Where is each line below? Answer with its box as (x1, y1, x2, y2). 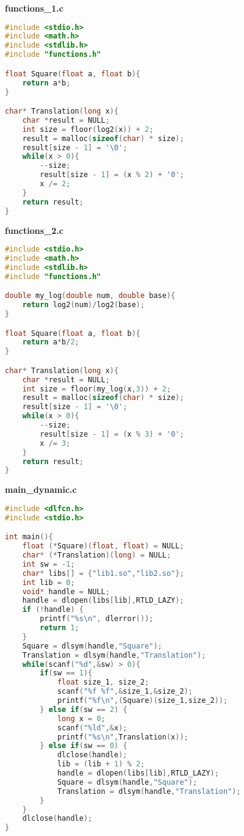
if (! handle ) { (22, 605, 84, 614)
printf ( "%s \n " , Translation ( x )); (57, 732, 188, 741)
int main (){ (5, 532, 53, 542)
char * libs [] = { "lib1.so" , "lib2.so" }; (22, 569, 184, 578)
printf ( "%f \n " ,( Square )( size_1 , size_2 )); (57, 696, 228, 705)
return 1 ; (40, 623, 79, 633)
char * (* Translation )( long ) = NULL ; (22, 551, 171, 560)
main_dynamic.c (5, 483, 77, 496)
